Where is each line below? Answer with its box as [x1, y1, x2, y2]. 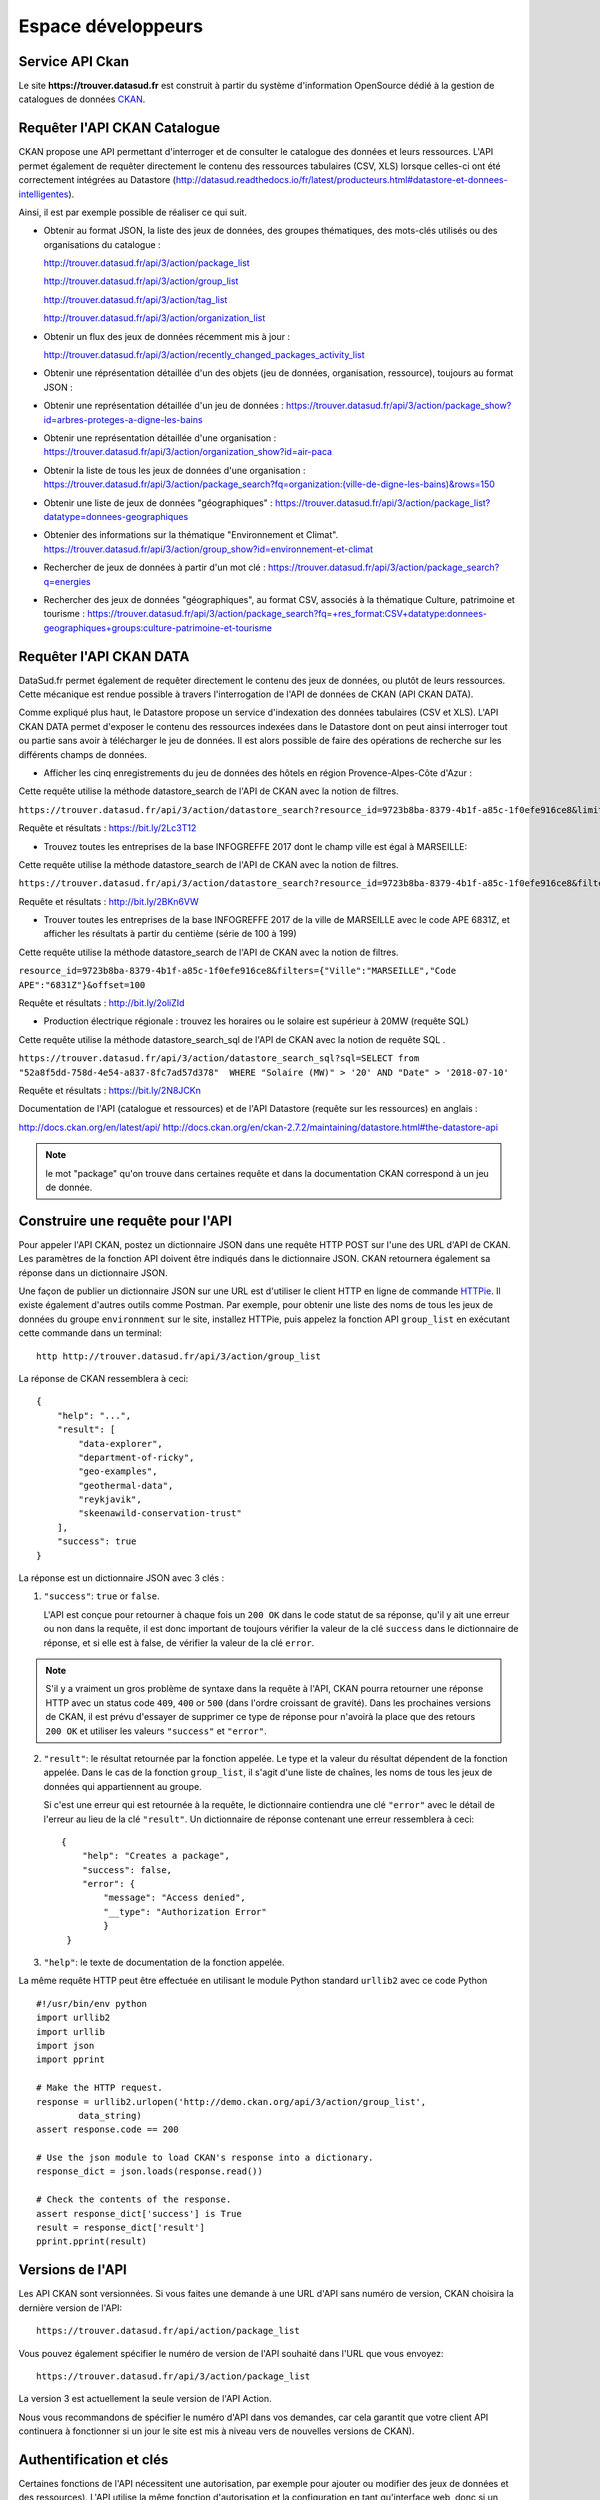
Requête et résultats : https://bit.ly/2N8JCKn [18, 1084, 202, 1096]
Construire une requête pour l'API [18, 1212, 232, 1229]
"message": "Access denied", [103, 1892, 247, 1904]
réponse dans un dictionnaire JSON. [18, 1266, 168, 1279]
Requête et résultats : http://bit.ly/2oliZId [18, 997, 185, 1009]
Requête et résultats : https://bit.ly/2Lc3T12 [18, 822, 197, 834]
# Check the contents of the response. [36, 2194, 232, 2205]
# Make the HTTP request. [36, 2082, 164, 2094]
